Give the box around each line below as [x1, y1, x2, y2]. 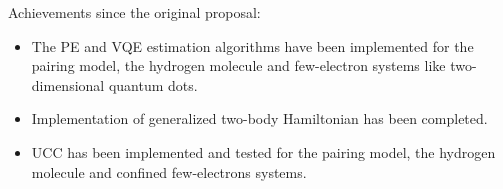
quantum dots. [108, 74, 198, 95]
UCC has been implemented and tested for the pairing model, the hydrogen [31, 141, 496, 162]
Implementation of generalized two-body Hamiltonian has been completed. [31, 108, 488, 129]
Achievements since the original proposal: [8, 2, 261, 22]
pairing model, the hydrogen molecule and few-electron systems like [31, 55, 446, 76]
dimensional [31, 74, 105, 95]
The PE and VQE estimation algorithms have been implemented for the [31, 35, 474, 56]
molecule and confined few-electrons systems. [31, 161, 307, 182]
